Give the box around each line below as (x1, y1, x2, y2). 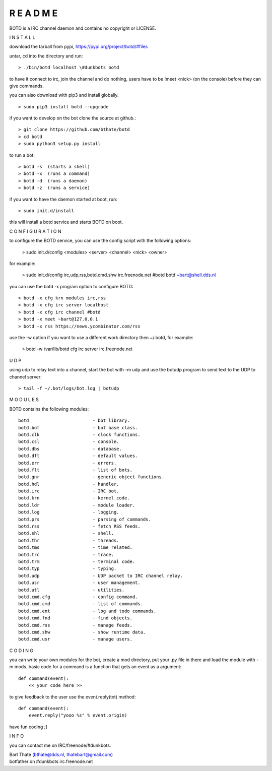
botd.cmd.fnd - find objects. (18, 615, 133, 621)
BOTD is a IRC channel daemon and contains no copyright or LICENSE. (9, 25, 156, 31)
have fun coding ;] (9, 724, 47, 730)
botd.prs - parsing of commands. (18, 517, 151, 522)
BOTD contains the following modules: (9, 406, 89, 412)
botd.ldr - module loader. (18, 502, 135, 508)
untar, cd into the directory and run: (9, 53, 83, 59)
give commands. (9, 83, 44, 89)
